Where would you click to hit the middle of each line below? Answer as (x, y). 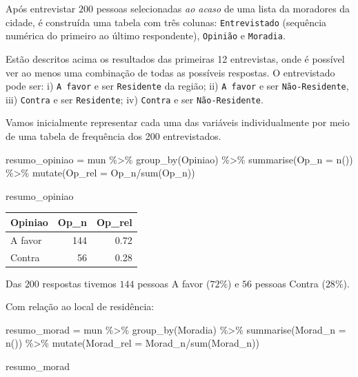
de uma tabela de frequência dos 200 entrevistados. (113, 136)
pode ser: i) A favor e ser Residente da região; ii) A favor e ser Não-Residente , (177, 86)
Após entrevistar (41, 8)
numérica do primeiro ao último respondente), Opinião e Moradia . (146, 35)
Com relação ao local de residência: (80, 306)
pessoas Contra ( (290, 283)
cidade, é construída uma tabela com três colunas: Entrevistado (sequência (166, 22)
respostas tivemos (79, 283)
